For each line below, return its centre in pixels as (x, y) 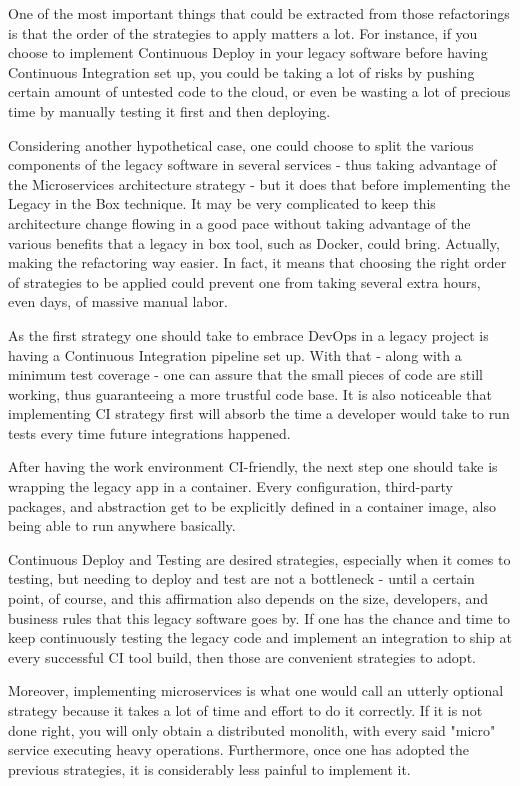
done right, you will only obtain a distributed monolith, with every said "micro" (252, 729)
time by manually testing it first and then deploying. (169, 110)
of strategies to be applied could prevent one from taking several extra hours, (244, 281)
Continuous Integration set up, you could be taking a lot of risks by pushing (241, 71)
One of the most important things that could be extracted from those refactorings (259, 13)
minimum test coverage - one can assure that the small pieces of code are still (245, 374)
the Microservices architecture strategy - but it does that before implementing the (259, 183)
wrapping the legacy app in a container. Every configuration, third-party (231, 486)
